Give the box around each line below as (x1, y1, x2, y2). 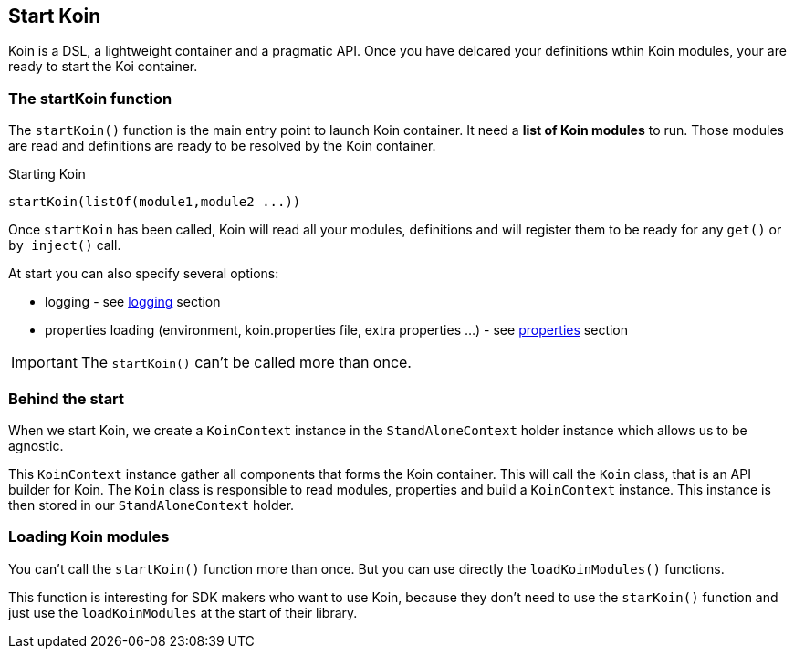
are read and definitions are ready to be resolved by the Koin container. (8, 138, 436, 154)
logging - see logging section (45, 294, 221, 310)
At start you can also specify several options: (8, 266, 279, 282)
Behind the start (8, 389, 125, 408)
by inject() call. (8, 237, 121, 254)
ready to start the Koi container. (8, 58, 198, 75)
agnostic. (8, 437, 64, 453)
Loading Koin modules (8, 527, 170, 547)
